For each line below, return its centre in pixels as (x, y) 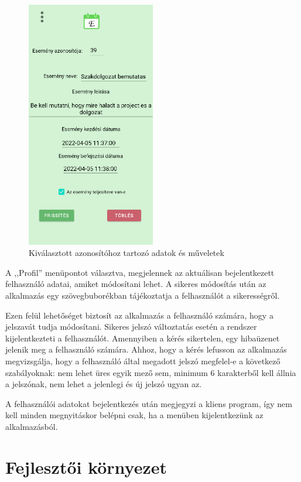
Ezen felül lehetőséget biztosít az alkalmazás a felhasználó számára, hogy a (139, 315)
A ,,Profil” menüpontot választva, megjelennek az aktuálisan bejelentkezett (140, 272)
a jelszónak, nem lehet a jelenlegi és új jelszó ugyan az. (104, 384)
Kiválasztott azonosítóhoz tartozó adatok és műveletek (126, 253)
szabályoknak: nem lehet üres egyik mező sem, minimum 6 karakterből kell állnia (151, 372)
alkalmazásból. (32, 426)
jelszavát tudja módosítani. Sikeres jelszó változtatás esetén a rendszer (131, 327)
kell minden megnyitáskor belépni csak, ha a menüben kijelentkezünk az (134, 415)
